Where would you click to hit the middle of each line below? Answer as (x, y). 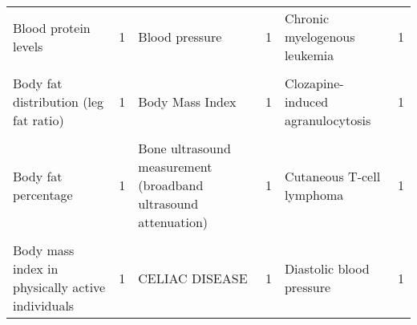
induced (306, 102)
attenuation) (173, 222)
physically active (59, 287)
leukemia (309, 55)
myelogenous (320, 37)
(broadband (171, 185)
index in (36, 268)
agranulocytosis (328, 120)
